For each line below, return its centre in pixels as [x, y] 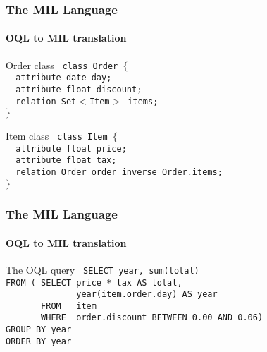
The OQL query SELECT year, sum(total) [103, 269]
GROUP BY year [39, 330]
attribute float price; [71, 148]
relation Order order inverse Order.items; [119, 172]
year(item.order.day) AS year [147, 295]
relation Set [46, 101]
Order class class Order [62, 65]
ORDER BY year [39, 341]
